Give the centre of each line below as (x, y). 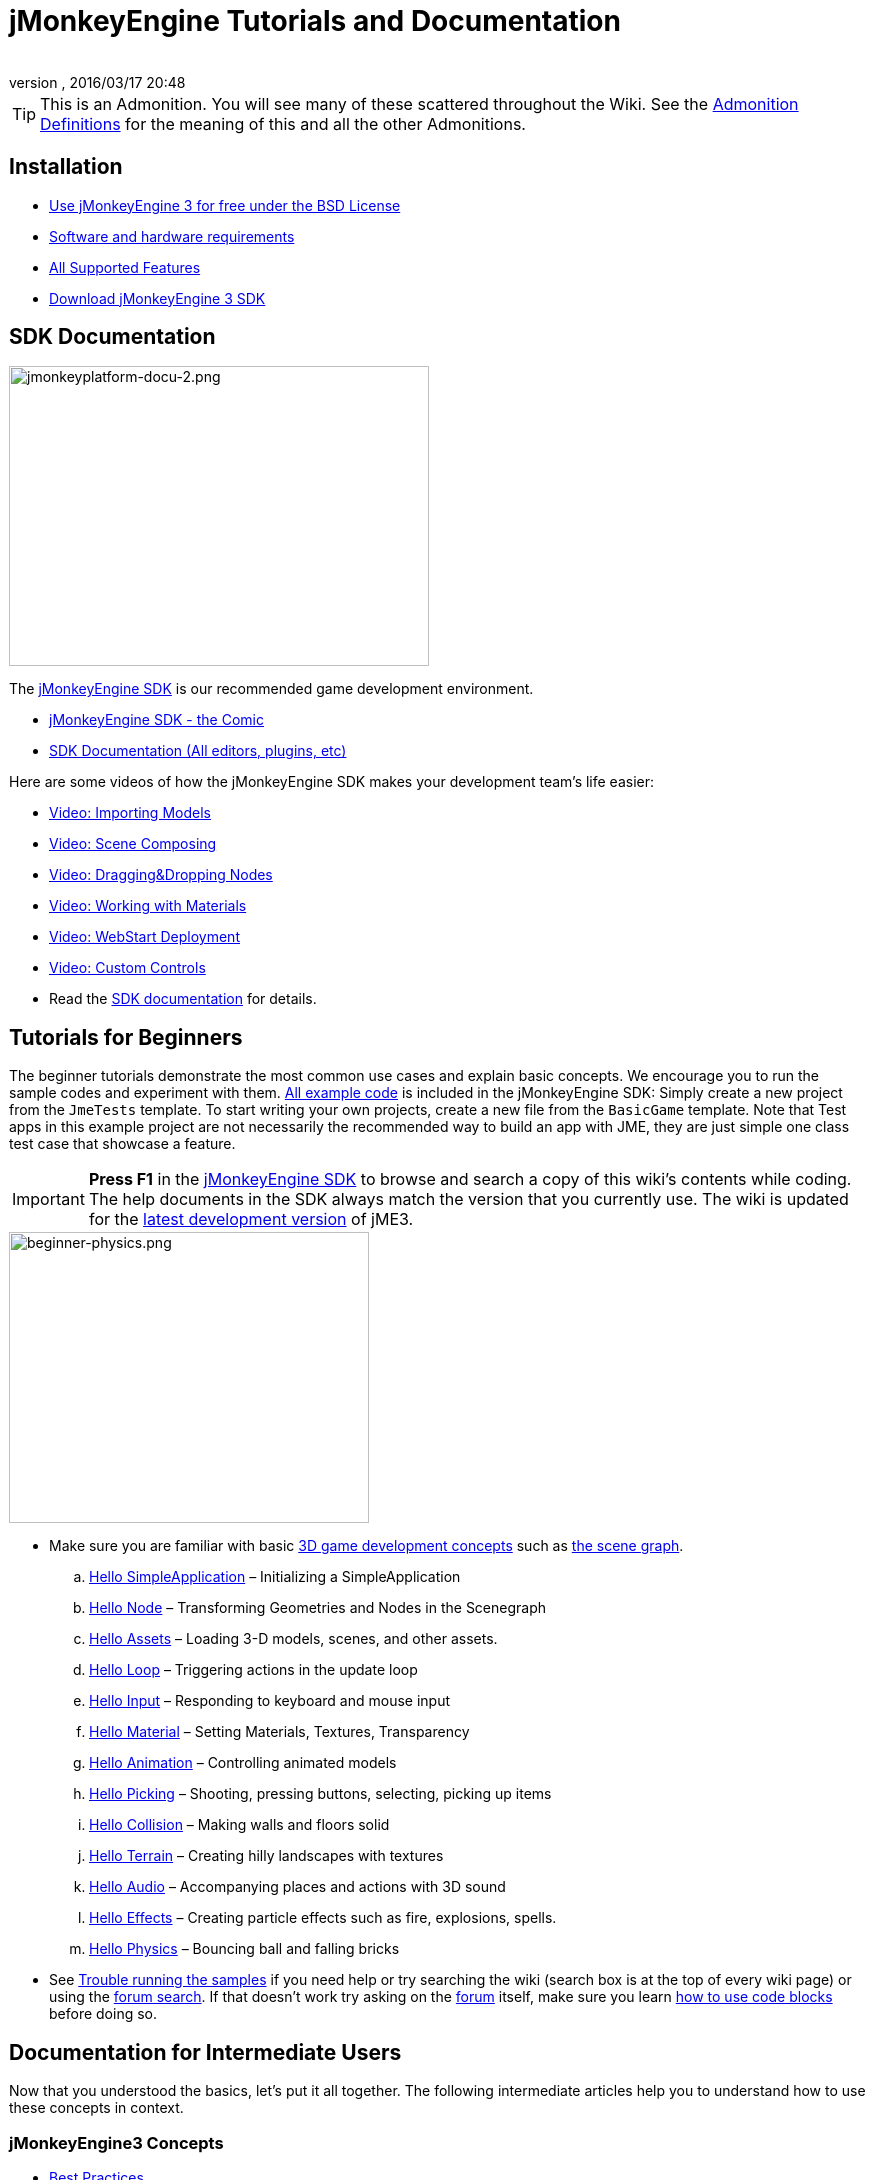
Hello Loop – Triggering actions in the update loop (253, 1670)
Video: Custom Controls (127, 968)
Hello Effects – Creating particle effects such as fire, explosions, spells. (323, 1918)
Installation (66, 167)
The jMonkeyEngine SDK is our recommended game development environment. (271, 689)
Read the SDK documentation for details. (183, 999)
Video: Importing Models (130, 813)
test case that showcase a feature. (122, 1144)
